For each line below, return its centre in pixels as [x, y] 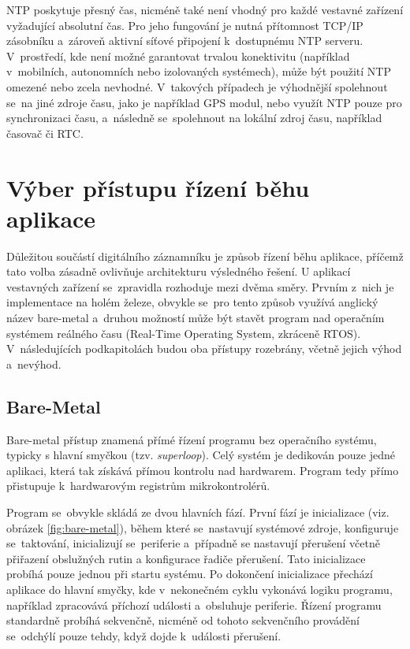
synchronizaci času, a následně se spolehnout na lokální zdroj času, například [194, 118]
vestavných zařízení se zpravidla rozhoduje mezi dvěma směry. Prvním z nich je [200, 286]
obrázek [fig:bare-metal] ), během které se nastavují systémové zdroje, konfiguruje [203, 527]
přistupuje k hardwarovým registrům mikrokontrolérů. [138, 486]
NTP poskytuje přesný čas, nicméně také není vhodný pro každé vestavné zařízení [205, 9]
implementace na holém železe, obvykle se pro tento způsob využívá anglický [192, 302]
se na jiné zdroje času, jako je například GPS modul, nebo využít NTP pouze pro [204, 102]
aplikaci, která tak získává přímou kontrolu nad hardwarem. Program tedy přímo [203, 470]
